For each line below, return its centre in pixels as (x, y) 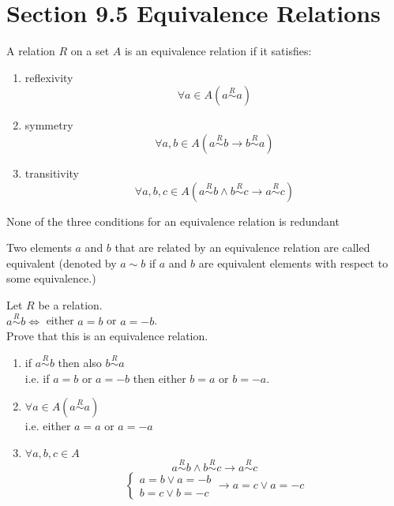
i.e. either (48, 426)
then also (80, 363)
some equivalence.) (51, 278)
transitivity (52, 172)
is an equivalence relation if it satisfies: (218, 51)
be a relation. (70, 304)
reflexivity (49, 77)
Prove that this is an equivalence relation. (107, 336)
